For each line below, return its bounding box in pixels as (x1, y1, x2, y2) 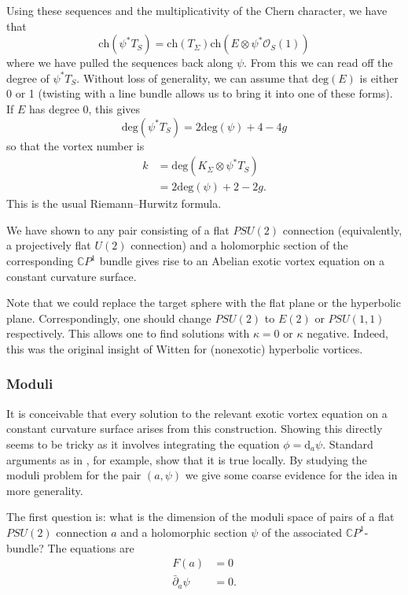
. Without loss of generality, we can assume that (76, 69, 309, 86)
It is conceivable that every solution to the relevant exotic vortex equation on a (6, 405, 388, 421)
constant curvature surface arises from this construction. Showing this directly (6, 420, 383, 437)
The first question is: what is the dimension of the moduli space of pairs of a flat (6, 508, 395, 525)
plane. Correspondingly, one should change (6, 309, 211, 326)
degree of (6, 69, 50, 86)
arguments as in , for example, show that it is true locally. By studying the (6, 451, 367, 468)
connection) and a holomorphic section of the (130, 237, 348, 253)
